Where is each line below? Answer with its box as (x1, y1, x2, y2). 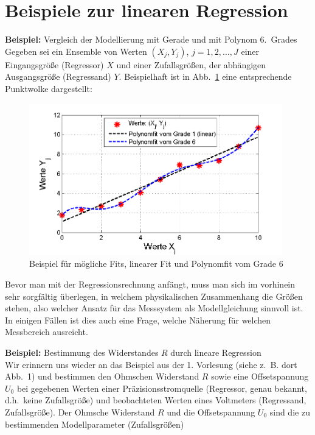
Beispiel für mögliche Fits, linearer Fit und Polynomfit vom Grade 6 (29, 257, 283, 270)
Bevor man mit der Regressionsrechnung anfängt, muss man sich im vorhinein (5, 278, 296, 291)
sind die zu (269, 405, 310, 418)
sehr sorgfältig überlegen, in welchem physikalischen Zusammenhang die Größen (5, 289, 303, 302)
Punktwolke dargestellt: (5, 82, 92, 94)
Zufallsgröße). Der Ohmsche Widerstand (5, 405, 155, 418)
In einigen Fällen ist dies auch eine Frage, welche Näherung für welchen (5, 313, 271, 326)
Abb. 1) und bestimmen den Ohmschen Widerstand (5, 370, 199, 383)
